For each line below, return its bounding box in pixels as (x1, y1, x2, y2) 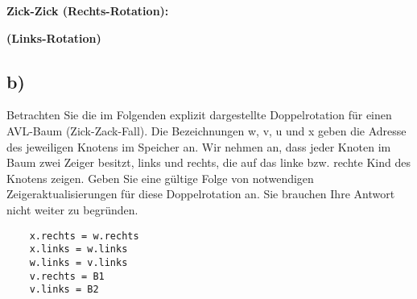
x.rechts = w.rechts (29, 230, 139, 242)
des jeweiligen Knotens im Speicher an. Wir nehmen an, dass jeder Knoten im (6, 138, 391, 155)
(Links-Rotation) (6, 29, 101, 46)
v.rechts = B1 (29, 270, 105, 282)
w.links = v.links (29, 256, 128, 268)
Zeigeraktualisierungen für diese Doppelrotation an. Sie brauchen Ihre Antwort (6, 185, 395, 202)
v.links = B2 (29, 284, 99, 296)
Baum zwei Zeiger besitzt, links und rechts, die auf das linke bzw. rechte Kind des (6, 154, 411, 171)
